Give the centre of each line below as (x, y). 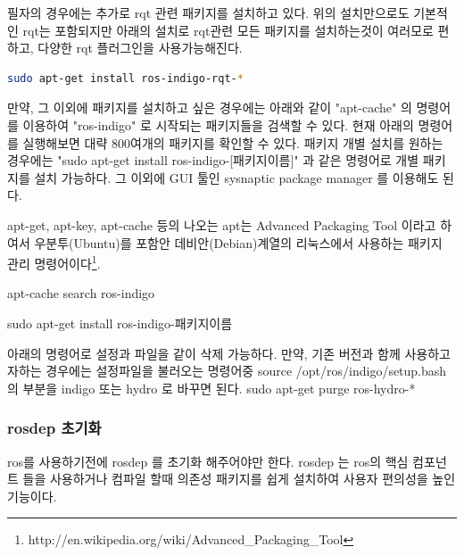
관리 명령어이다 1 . (54, 262)
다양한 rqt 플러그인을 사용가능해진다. (140, 48)
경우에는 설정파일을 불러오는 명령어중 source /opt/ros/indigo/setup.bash (246, 371)
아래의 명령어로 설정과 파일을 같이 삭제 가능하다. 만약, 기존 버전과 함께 (204, 353)
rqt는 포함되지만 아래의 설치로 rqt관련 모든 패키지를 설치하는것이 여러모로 (228, 30)
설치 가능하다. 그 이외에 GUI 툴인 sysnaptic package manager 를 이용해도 (236, 177)
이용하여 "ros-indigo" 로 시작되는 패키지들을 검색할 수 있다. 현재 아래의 (218, 124)
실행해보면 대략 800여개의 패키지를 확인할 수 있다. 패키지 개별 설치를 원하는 (233, 142)
